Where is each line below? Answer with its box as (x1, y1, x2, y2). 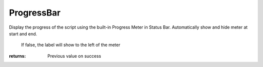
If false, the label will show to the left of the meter (21, 42, 120, 48)
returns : (9, 53, 26, 59)
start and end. (9, 31, 38, 36)
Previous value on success (47, 53, 101, 59)
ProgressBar (9, 7, 61, 18)
